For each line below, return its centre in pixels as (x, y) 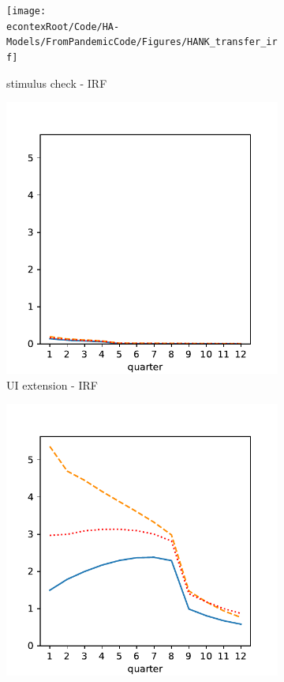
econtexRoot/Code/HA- (63, 26)
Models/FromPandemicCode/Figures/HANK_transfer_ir (142, 42)
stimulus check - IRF (57, 83)
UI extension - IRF (52, 384)
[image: (26, 11)
